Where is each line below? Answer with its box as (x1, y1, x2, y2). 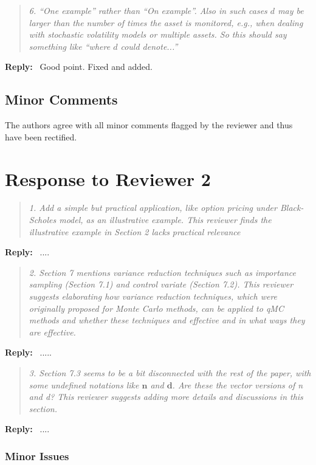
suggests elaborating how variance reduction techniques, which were (29, 290, 278, 303)
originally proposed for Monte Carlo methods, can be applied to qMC (29, 301, 284, 314)
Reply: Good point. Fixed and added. (5, 60, 153, 73)
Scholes (29, 213, 57, 226)
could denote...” (120, 40, 178, 52)
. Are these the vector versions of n (172, 378, 303, 391)
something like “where (29, 40, 111, 52)
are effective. (29, 325, 76, 338)
